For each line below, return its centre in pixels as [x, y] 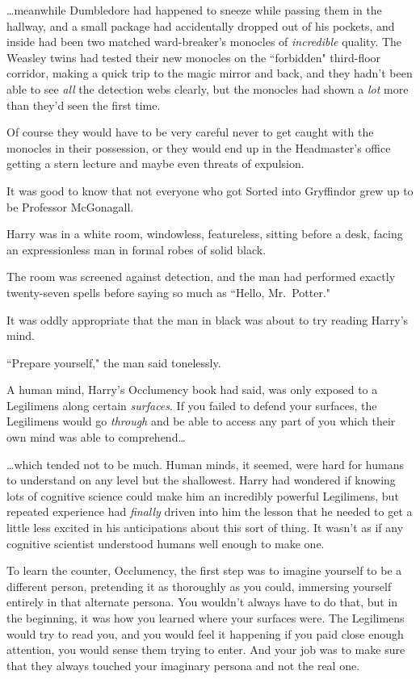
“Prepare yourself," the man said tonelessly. [114, 362]
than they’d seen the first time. [84, 105]
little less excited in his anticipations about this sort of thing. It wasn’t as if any [205, 528]
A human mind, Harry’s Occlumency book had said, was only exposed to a [192, 390]
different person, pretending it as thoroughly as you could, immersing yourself [199, 586]
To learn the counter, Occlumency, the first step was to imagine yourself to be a [204, 570]
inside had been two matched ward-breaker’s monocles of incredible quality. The [204, 42]
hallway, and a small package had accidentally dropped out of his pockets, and [201, 25]
